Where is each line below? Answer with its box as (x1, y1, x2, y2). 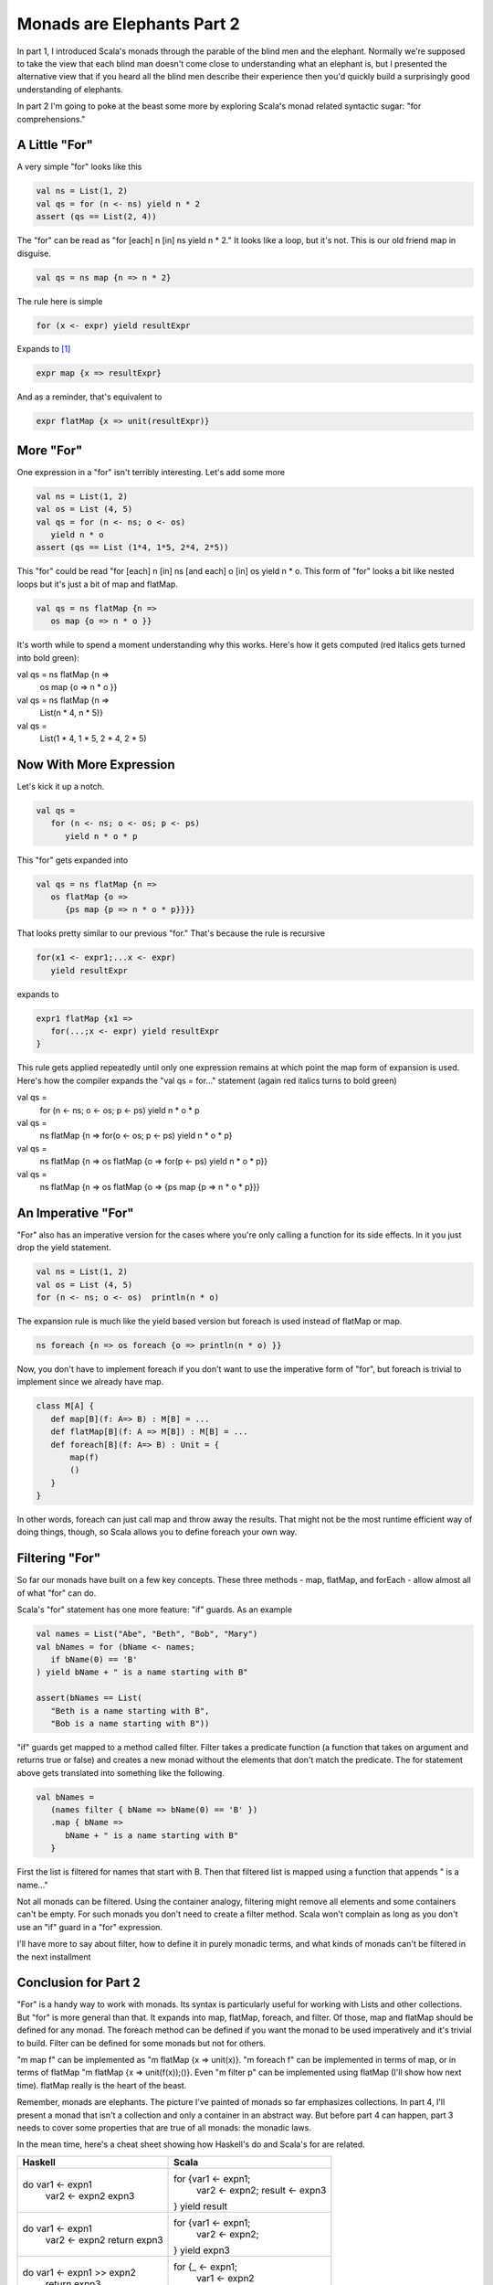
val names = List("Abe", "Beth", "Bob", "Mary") (36, 1629, 258, 1640)
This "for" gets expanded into (16, 855, 129, 866)
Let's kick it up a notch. (16, 781, 105, 792)
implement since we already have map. (16, 1376, 164, 1387)
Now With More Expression (16, 757, 175, 772)
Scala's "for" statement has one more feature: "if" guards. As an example (16, 1604, 292, 1615)
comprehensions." (16, 113, 86, 124)
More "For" (16, 442, 83, 458)
